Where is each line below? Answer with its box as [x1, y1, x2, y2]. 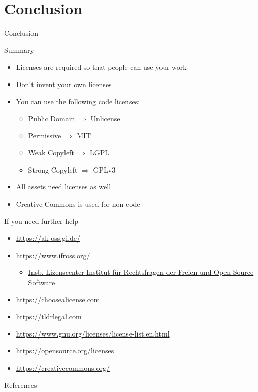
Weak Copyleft [28, 147, 74, 158]
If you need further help [4, 215, 78, 226]
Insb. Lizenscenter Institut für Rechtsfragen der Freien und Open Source [28, 267, 254, 277]
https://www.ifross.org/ [16, 249, 90, 260]
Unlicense [90, 113, 120, 124]
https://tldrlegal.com [16, 311, 82, 322]
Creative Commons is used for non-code [16, 199, 140, 209]
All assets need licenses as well [16, 181, 111, 192]
